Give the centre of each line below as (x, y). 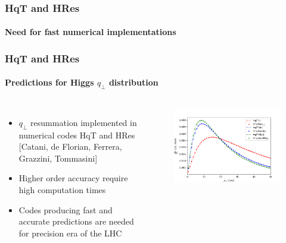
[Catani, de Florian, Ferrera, (70, 146)
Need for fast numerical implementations (91, 32)
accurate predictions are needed (76, 221)
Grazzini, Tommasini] (58, 158)
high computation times (62, 190)
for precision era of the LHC (70, 233)
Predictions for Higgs (49, 82)
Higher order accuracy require (73, 178)
